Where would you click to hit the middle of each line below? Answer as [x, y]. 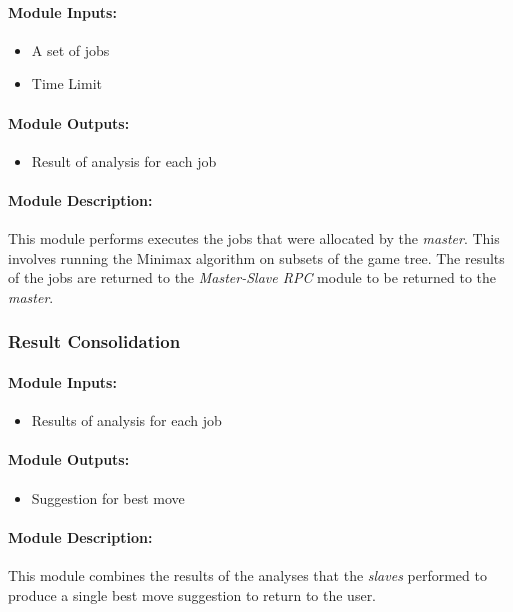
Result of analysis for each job [124, 160]
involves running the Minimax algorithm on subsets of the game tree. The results [256, 257]
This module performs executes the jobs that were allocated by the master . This [254, 238]
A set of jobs [70, 49]
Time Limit [66, 83]
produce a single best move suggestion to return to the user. [192, 594]
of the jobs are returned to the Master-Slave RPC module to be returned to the [252, 277]
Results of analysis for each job [126, 420]
